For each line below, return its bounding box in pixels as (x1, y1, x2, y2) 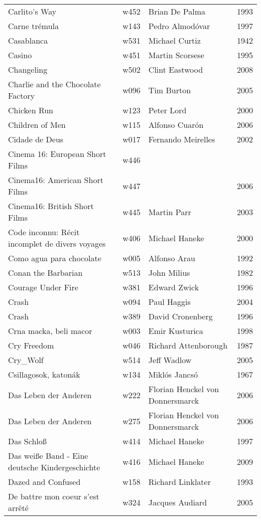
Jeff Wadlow (148, 354, 192, 366)
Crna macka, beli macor (8, 325, 92, 336)
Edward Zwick (148, 281, 199, 293)
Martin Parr (148, 206, 191, 218)
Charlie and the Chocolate (8, 78, 101, 90)
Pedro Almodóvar (148, 20, 210, 32)
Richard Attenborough (148, 339, 228, 351)
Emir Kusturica (148, 325, 203, 336)
